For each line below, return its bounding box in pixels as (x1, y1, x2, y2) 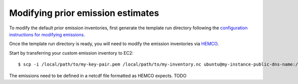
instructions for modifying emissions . (9, 31, 85, 37)
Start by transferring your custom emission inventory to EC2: (9, 50, 134, 56)
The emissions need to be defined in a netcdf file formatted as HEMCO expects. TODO (9, 73, 187, 79)
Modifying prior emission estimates (9, 7, 159, 18)
